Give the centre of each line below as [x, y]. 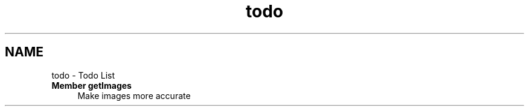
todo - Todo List [83, 75]
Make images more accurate [134, 95]
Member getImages [91, 85]
